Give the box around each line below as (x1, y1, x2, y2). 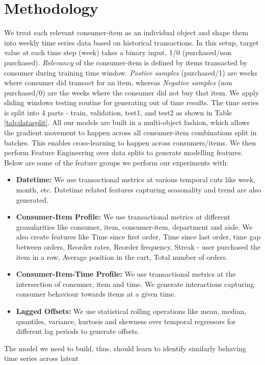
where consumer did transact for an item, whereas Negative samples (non (4, 77, 232, 88)
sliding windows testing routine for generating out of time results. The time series (4, 97, 259, 108)
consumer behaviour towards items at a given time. (16, 288, 176, 299)
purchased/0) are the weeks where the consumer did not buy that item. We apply (4, 87, 259, 98)
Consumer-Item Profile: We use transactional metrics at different (16, 211, 230, 222)
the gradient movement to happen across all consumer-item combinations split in (4, 127, 257, 138)
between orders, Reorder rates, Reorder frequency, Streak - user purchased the (16, 241, 260, 252)
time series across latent (4, 353, 79, 363)
